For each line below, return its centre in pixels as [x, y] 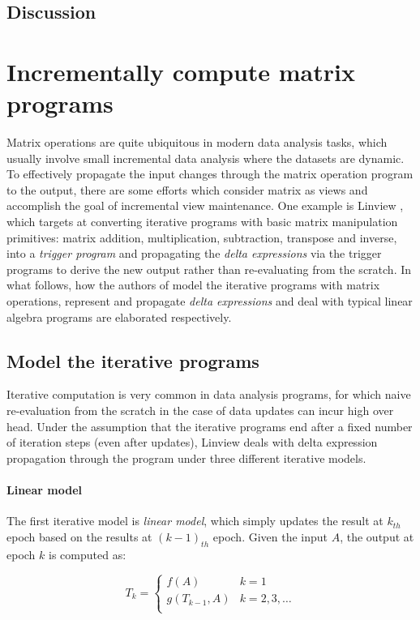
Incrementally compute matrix [181, 71]
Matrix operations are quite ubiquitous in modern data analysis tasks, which [197, 142]
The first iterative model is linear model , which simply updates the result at [195, 521]
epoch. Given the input [270, 536]
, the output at [377, 536]
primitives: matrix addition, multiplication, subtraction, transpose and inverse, [202, 237]
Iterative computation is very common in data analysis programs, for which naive [209, 394]
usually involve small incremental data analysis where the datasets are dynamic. [206, 158]
